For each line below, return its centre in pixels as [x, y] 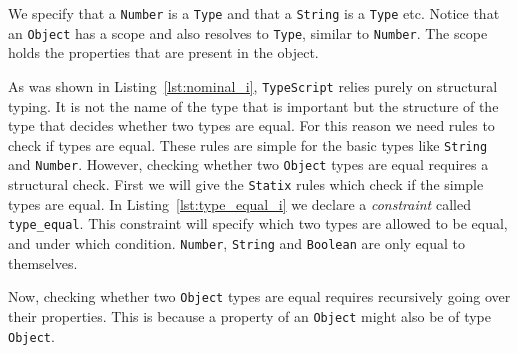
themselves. [43, 262]
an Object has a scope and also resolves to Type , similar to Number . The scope [248, 32]
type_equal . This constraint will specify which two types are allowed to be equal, [258, 223]
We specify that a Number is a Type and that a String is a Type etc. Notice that [254, 13]
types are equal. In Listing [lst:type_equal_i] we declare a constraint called [239, 203]
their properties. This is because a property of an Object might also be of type [249, 315]
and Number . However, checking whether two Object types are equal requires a [248, 164]
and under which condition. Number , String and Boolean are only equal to [237, 242]
